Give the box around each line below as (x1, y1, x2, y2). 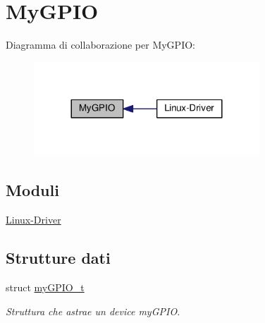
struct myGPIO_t (6, 280, 85, 295)
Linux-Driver (6, 212, 61, 227)
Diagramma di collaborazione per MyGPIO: (6, 37, 195, 52)
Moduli (6, 179, 59, 201)
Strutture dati (6, 247, 111, 269)
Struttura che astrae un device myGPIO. (6, 303, 180, 318)
